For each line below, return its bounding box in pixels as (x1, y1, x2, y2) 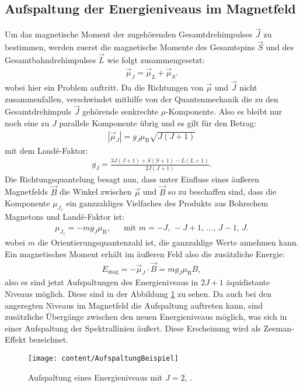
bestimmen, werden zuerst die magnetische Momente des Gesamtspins (5, 41, 255, 53)
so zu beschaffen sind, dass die (168, 185, 277, 198)
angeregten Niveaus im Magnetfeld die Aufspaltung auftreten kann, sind (5, 299, 263, 311)
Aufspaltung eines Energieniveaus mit (28, 371, 163, 383)
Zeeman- (263, 322, 294, 334)
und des (266, 41, 294, 53)
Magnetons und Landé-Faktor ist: (5, 210, 125, 223)
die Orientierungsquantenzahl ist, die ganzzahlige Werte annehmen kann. (37, 236, 299, 248)
